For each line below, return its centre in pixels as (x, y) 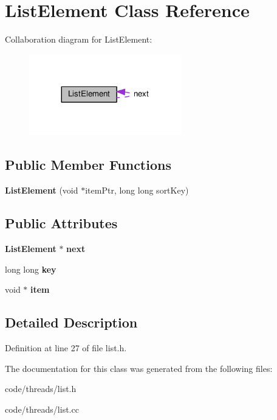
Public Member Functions (88, 165)
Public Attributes (61, 223)
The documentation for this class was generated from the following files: (139, 368)
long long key (31, 269)
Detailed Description (71, 322)
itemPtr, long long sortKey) (137, 190)
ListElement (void (42, 190)
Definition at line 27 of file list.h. (66, 347)
